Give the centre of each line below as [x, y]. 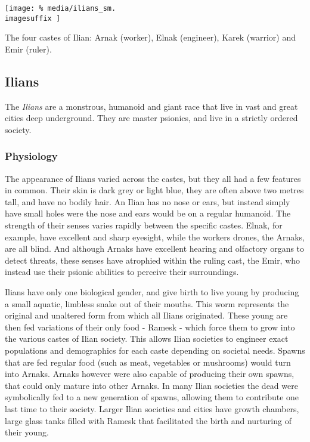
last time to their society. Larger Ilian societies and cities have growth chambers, [152, 408]
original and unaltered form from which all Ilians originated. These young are [146, 315]
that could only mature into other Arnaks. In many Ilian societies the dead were [151, 385]
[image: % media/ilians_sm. [61, 8]
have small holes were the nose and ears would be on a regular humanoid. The [148, 213]
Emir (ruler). [28, 49]
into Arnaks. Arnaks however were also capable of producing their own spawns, [150, 374]
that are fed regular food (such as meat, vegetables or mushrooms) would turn [148, 362]
